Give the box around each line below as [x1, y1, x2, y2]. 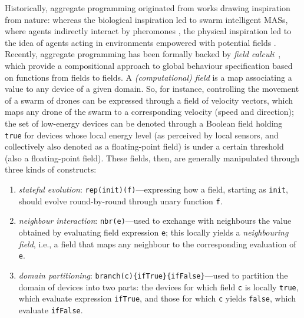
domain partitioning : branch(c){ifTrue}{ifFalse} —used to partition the [18, 269, 288, 281]
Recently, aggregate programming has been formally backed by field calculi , [5, 48, 281, 60]
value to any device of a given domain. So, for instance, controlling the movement [5, 82, 299, 95]
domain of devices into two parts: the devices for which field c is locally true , [18, 280, 299, 293]
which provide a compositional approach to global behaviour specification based [5, 59, 293, 71]
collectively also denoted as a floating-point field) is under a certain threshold [5, 140, 284, 153]
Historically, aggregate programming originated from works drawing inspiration [5, 2, 290, 14]
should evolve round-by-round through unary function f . [18, 194, 223, 207]
